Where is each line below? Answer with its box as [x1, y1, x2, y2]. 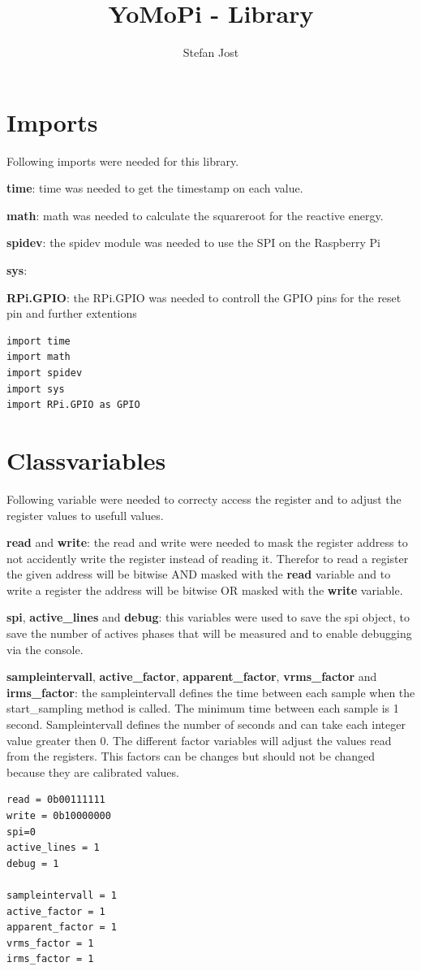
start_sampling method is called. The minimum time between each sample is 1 [6, 700, 399, 717]
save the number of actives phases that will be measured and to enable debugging [6, 625, 412, 642]
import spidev [6, 367, 83, 379]
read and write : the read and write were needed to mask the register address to [6, 534, 408, 551]
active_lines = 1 [6, 842, 100, 854]
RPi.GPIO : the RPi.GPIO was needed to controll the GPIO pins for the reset [6, 288, 402, 306]
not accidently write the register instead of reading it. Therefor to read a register [6, 549, 409, 566]
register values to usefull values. [6, 506, 164, 523]
